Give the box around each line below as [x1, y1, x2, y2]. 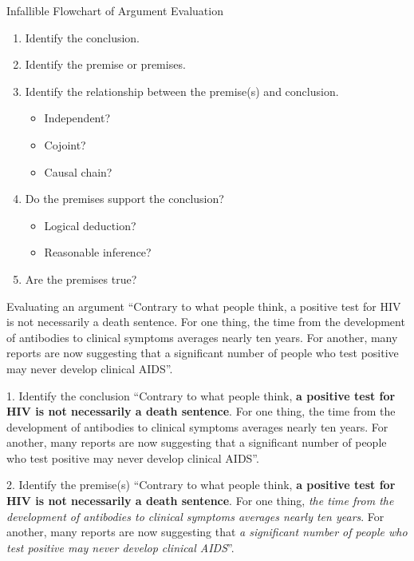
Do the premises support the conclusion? [25, 190, 224, 207]
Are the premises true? [25, 270, 137, 287]
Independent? [44, 109, 111, 126]
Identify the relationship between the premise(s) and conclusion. [25, 82, 339, 99]
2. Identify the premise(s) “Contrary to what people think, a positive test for [6, 476, 396, 493]
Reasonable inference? [44, 244, 152, 261]
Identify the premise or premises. [25, 56, 186, 73]
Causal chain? [44, 163, 112, 180]
